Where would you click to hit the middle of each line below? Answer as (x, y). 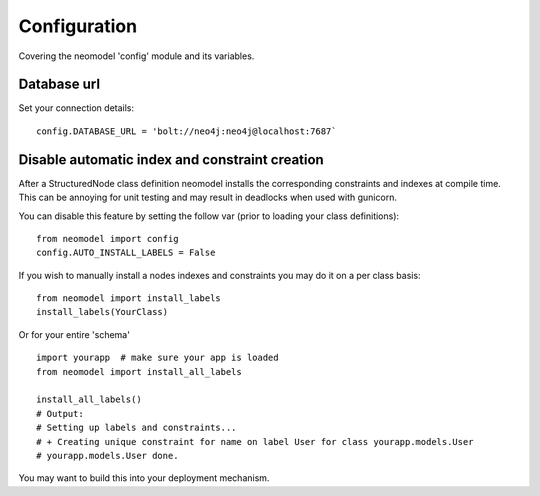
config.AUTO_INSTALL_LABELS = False (126, 253)
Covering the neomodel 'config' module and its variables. (136, 56)
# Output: (60, 413)
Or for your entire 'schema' (74, 334)
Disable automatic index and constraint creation (171, 159)
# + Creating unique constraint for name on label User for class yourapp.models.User (255, 441)
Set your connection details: (76, 108)
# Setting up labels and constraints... (136, 428)
